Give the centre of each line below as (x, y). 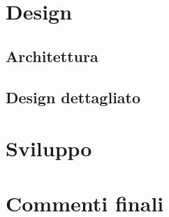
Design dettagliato (73, 97)
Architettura (52, 55)
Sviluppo (49, 148)
